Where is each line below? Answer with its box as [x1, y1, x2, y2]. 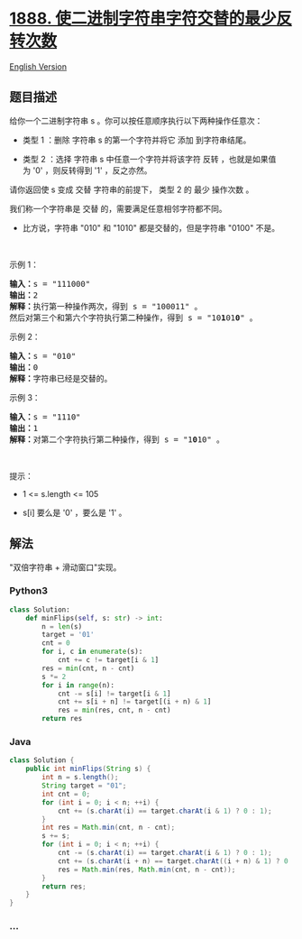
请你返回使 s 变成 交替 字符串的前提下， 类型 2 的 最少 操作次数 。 [9, 184, 254, 195]
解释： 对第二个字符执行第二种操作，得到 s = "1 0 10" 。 [9, 434, 225, 445]
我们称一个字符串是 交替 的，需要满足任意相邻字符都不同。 [9, 203, 227, 214]
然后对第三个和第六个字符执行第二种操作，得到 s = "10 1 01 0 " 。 [9, 312, 259, 323]
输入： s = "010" [9, 351, 77, 361]
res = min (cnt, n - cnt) [41, 664, 135, 673]
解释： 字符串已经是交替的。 [9, 373, 113, 383]
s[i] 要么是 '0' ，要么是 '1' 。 [22, 507, 127, 518]
